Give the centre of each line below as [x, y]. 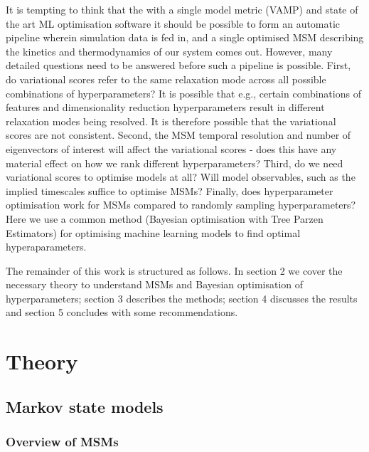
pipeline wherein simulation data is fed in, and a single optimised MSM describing [185, 37]
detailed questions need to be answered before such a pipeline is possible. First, [178, 65]
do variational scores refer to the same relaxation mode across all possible [166, 79]
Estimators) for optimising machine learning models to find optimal [153, 232]
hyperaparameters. [46, 247]
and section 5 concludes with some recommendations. [122, 312]
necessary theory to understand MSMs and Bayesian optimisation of [155, 284]
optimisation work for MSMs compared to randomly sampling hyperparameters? [181, 205]
